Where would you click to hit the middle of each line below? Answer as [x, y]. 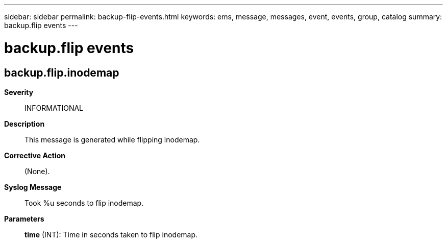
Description [24, 124]
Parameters [24, 218]
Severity [19, 92]
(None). [37, 171]
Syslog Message [33, 187]
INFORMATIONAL [54, 108]
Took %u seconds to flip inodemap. [84, 203]
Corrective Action [35, 155]
